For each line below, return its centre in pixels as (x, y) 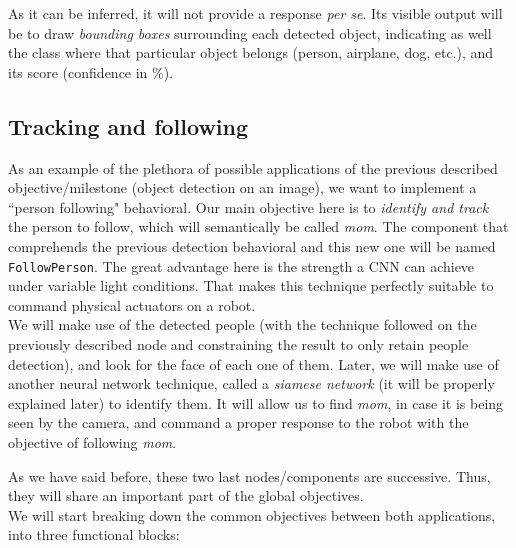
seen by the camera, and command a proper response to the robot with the (238, 422)
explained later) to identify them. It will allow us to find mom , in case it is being (256, 402)
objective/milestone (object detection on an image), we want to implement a (242, 187)
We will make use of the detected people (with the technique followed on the (242, 324)
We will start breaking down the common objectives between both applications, (252, 514)
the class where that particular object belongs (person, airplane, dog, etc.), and (251, 52)
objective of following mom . (92, 441)
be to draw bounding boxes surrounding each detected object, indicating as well (250, 32)
